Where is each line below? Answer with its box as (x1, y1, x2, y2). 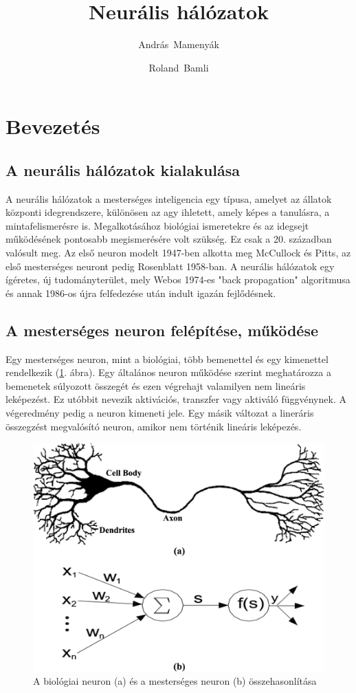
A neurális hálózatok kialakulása (5, 159, 241, 180)
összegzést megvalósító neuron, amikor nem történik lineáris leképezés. (5, 419, 302, 433)
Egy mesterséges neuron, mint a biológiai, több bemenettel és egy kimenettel (5, 351, 329, 366)
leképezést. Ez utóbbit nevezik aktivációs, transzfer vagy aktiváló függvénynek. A (5, 392, 346, 406)
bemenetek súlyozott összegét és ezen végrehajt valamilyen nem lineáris (5, 378, 306, 393)
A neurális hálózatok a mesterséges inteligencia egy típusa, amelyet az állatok (5, 191, 332, 206)
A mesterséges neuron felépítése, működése (5, 319, 319, 340)
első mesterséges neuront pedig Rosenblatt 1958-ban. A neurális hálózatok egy (5, 258, 335, 273)
